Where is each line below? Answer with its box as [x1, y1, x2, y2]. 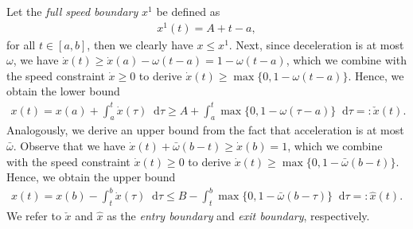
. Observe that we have [13, 138, 126, 153]
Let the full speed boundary [6, 3, 138, 19]
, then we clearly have [87, 36, 193, 52]
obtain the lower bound [6, 83, 120, 99]
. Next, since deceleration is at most [228, 36, 404, 52]
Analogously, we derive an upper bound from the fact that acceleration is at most [6, 122, 404, 138]
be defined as [156, 3, 220, 19]
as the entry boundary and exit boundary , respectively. [107, 208, 370, 224]
